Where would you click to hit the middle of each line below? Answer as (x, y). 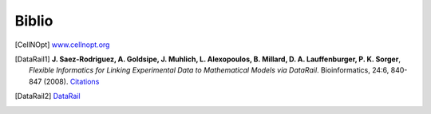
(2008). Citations (71, 81)
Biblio (34, 21)
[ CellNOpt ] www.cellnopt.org (62, 45)
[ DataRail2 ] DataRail (47, 96)
